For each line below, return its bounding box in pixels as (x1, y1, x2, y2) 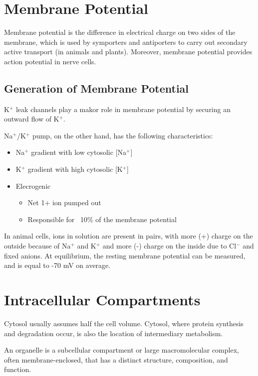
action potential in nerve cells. (4, 56, 96, 66)
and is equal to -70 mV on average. (4, 260, 111, 270)
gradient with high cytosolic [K (27, 164, 123, 174)
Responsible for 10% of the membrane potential (27, 214, 177, 224)
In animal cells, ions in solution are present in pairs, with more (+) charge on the (4, 231, 253, 241)
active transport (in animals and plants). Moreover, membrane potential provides (4, 46, 253, 57)
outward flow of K (4, 114, 59, 124)
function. (4, 364, 31, 375)
